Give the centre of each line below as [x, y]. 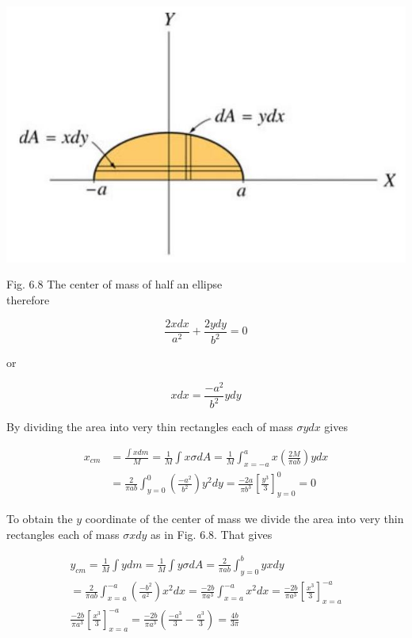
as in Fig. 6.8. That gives [212, 534]
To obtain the [40, 519]
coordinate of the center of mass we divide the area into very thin [244, 519]
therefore [28, 300]
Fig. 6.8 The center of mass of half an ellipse [114, 284]
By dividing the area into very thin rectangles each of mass [150, 427]
